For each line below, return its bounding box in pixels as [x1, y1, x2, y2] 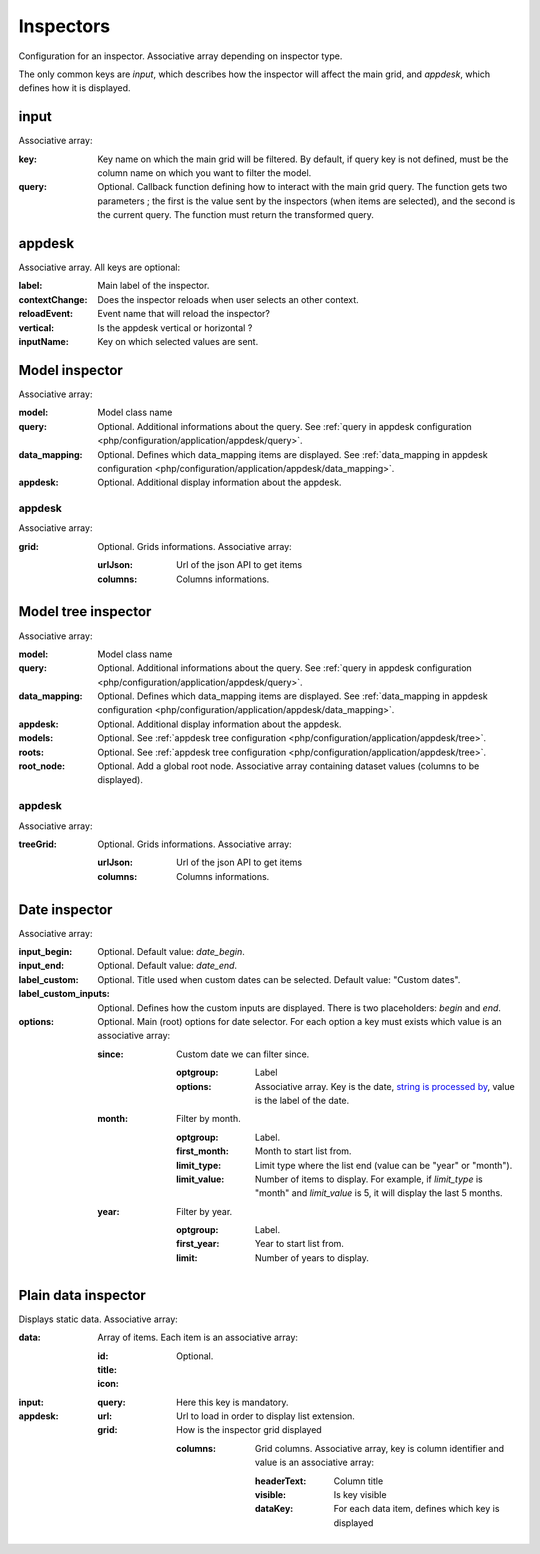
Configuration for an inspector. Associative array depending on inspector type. [18, 50, 343, 62]
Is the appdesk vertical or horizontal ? [97, 321, 253, 334]
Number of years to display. [255, 1251, 369, 1264]
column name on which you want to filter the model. [97, 167, 312, 179]
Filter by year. [176, 1205, 233, 1217]
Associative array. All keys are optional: [18, 261, 180, 274]
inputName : [18, 336, 69, 348]
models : [18, 732, 54, 744]
